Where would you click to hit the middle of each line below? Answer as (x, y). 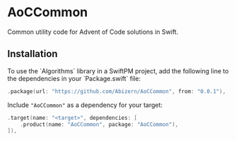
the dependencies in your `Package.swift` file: (74, 78)
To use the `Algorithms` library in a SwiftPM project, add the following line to (118, 70)
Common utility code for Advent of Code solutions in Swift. (93, 32)
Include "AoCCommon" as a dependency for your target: (85, 105)
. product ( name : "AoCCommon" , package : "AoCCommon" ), (99, 124)
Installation (33, 54)
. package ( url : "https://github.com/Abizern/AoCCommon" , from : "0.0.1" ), (117, 91)
